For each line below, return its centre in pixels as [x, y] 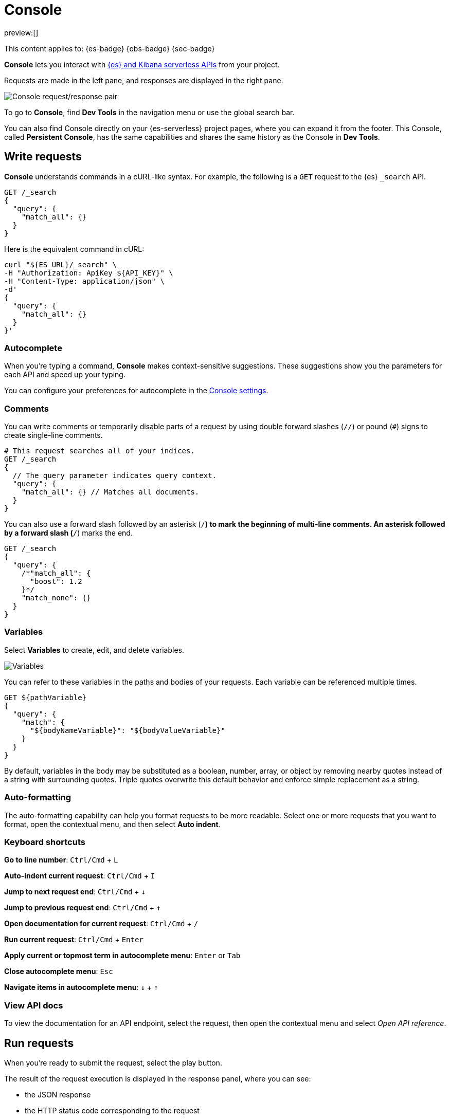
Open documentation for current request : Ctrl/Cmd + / [101, 924]
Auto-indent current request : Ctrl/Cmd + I [80, 876]
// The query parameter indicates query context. [115, 476]
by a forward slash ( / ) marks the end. [68, 533]
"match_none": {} [56, 598]
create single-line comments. [53, 435]
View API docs [34, 1005]
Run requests [39, 1043]
